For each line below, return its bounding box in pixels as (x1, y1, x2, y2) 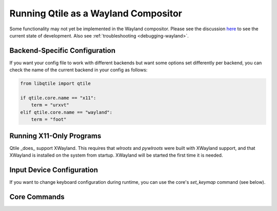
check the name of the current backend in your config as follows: (9, 67, 148, 73)
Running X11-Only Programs (9, 131, 102, 140)
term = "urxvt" (31, 102, 69, 108)
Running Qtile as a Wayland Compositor (9, 8, 182, 19)
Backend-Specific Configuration (9, 46, 115, 55)
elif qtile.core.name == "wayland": (20, 109, 113, 115)
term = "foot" (31, 117, 67, 123)
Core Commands (9, 193, 65, 201)
